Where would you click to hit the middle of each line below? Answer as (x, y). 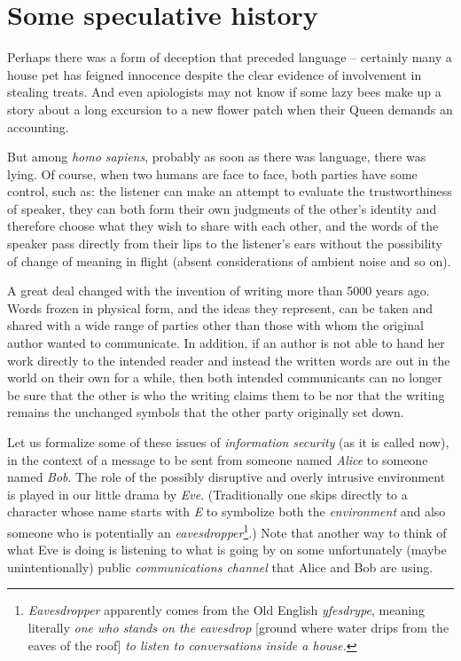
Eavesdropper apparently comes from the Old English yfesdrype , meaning (226, 610)
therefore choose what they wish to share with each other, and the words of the (223, 226)
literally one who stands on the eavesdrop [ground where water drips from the (238, 627)
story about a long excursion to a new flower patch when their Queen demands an (230, 109)
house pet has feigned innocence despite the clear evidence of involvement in (215, 74)
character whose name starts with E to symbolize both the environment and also (227, 511)
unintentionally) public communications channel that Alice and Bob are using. (220, 567)
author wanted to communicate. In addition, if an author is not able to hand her (226, 343)
